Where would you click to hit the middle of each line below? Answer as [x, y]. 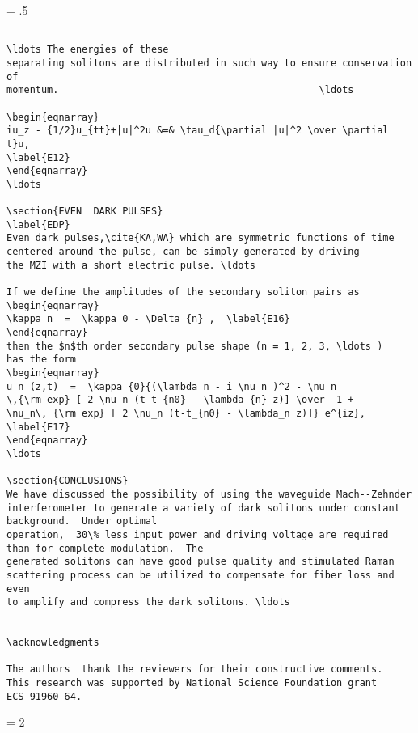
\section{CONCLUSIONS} [68, 481]
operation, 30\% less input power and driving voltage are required [198, 534]
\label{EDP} [38, 225]
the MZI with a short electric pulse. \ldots [131, 265]
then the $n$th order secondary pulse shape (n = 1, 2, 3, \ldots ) [195, 346]
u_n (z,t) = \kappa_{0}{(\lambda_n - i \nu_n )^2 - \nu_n [172, 386]
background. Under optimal [82, 521]
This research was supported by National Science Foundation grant [192, 683]
